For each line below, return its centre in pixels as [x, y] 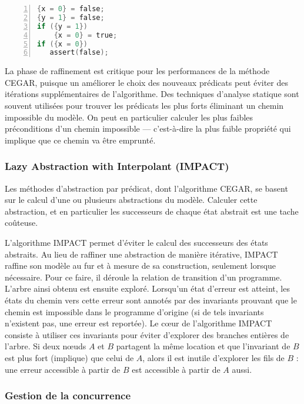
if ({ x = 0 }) [62, 44]
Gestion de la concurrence [68, 395]
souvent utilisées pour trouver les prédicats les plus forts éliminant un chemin [144, 106]
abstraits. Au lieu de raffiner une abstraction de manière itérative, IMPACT [141, 254]
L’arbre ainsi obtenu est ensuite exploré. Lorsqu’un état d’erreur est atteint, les [147, 288]
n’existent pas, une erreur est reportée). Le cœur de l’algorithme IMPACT [138, 323]
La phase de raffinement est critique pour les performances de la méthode [137, 71]
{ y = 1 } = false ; [71, 17]
